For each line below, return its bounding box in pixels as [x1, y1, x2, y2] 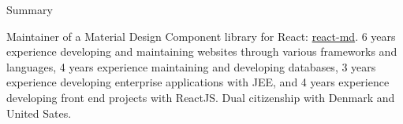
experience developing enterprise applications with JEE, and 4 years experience [6, 74, 390, 90]
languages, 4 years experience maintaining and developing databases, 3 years [6, 58, 376, 75]
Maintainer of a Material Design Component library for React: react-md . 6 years [6, 27, 396, 44]
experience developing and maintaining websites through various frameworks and [6, 43, 397, 60]
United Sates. [6, 104, 72, 121]
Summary [6, 2, 53, 17]
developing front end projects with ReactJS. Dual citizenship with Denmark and [6, 89, 395, 105]
